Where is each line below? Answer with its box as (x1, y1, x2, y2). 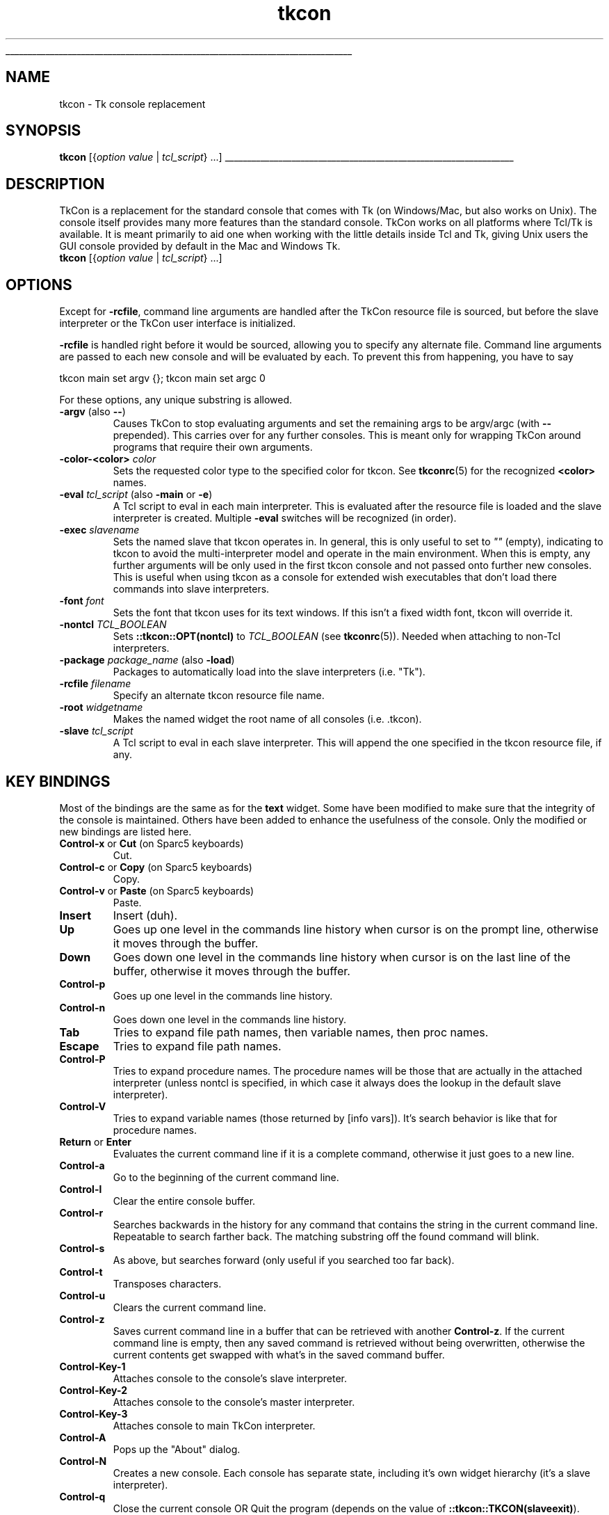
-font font (59, 595, 104, 607)
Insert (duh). (113, 908, 178, 922)
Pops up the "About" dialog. (113, 1443, 241, 1455)
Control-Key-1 (59, 1360, 126, 1372)
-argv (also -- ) (59, 406, 126, 418)
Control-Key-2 (59, 1384, 128, 1396)
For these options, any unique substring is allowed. (59, 394, 293, 406)
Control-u (59, 1289, 106, 1301)
